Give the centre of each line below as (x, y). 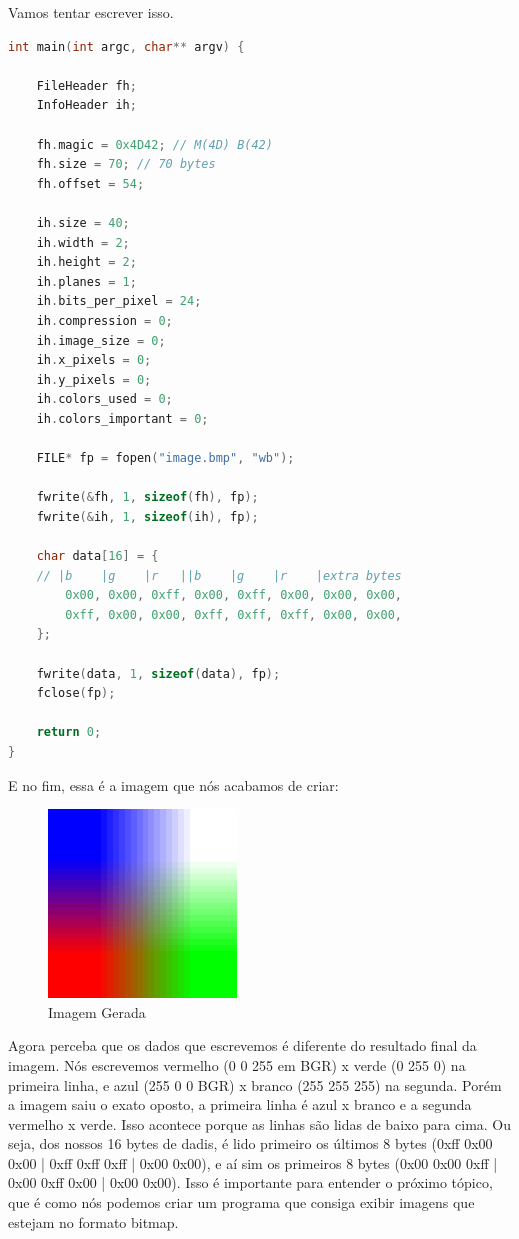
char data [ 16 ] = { (97, 556)
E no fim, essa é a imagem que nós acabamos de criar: (173, 784)
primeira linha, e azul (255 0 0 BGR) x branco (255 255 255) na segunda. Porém (255, 1084)
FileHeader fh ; (86, 85)
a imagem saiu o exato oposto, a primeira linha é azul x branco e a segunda (240, 1104)
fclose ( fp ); (76, 693)
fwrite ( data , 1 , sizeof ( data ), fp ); (158, 673)
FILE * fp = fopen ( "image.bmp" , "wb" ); (165, 458)
